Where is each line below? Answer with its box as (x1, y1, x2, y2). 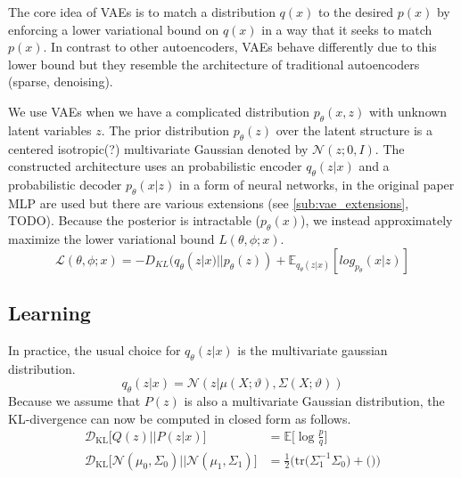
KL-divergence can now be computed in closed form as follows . (8, 409, 351, 427)
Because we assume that (8, 392, 141, 410)
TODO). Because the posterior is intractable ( (8, 211, 261, 230)
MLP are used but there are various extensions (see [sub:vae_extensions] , (8, 193, 409, 212)
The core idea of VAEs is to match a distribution (8, 3, 276, 20)
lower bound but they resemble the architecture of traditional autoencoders (8, 54, 420, 73)
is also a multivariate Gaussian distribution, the (184, 392, 445, 410)
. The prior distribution (101, 120, 229, 139)
